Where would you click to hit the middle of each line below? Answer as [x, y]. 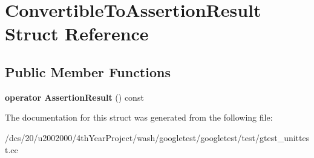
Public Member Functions [88, 71]
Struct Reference [77, 33]
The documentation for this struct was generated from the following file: [139, 117]
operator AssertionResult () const [74, 97]
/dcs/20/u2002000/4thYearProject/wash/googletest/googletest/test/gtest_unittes [157, 137]
